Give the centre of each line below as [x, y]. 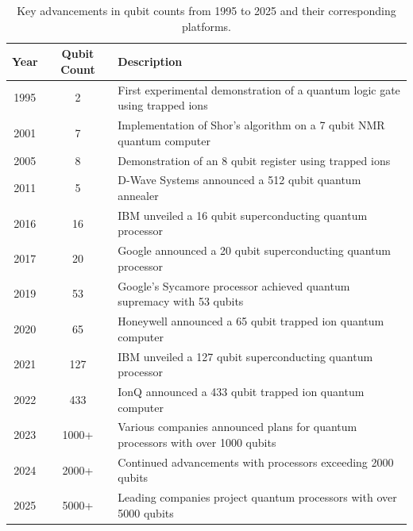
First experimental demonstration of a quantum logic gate [259, 89]
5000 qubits [146, 512]
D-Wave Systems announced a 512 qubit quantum [239, 180]
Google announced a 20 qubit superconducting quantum [254, 250]
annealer [138, 195]
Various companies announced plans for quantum [237, 427]
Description [150, 61]
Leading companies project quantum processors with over [257, 497]
